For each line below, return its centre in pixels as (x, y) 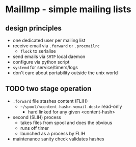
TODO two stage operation (48, 89)
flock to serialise (38, 51)
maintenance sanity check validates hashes (58, 139)
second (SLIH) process (37, 117)
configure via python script (41, 62)
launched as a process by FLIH (53, 133)
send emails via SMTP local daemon (49, 56)
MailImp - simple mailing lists (68, 9)
